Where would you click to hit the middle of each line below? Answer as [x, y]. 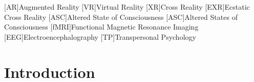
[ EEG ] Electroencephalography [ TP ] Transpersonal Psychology [100, 36]
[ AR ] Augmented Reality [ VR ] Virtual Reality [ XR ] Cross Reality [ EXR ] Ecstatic [127, 7]
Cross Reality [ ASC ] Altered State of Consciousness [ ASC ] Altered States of [121, 17]
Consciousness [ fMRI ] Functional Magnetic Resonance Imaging [101, 27]
